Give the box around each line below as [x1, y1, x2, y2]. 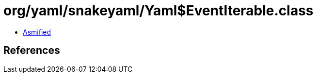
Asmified [23, 27, 51, 36]
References [3, 44, 60, 57]
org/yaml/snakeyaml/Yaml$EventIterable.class [3, 2, 314, 19]
